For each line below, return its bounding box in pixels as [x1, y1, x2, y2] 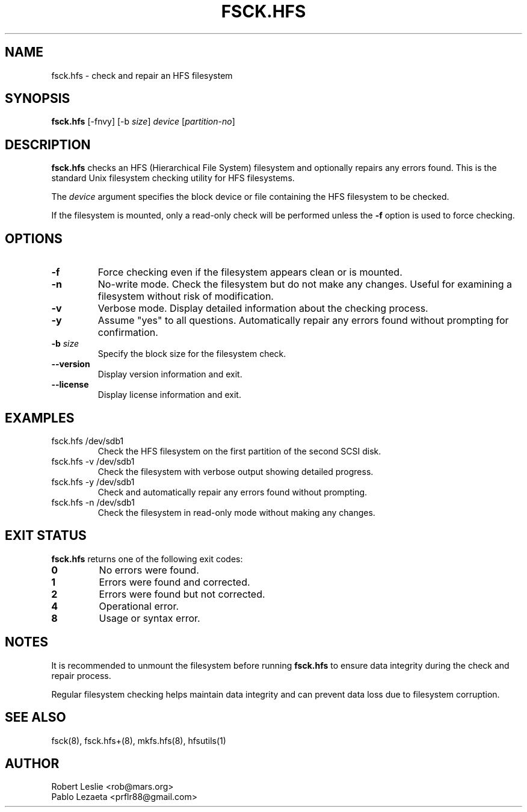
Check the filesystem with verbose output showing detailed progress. [97, 466, 374, 477]
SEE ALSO [5, 710, 66, 725]
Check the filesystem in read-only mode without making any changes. [97, 507, 375, 518]
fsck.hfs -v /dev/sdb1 [51, 456, 135, 466]
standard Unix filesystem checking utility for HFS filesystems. [51, 173, 295, 184]
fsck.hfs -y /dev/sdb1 [51, 476, 135, 487]
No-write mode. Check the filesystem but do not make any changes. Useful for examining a [97, 278, 512, 291]
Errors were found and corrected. [99, 575, 250, 588]
